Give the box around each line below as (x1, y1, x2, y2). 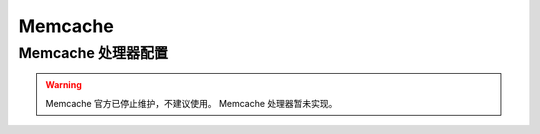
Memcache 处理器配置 (18, 44, 169, 62)
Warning (45, 79, 82, 91)
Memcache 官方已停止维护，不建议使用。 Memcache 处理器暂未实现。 (45, 97, 338, 109)
